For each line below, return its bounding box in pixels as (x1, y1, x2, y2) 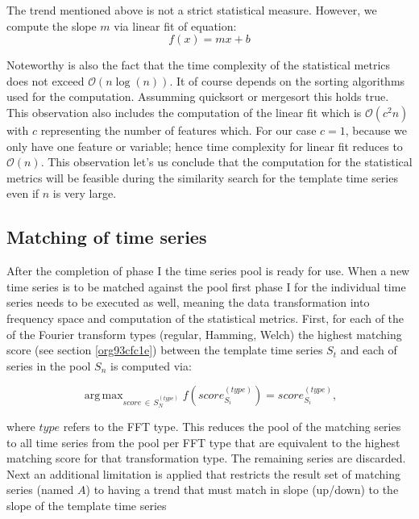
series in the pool (6, 357, 91, 374)
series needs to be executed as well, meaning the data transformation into (6, 294, 370, 311)
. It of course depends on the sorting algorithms (169, 72, 405, 89)
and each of (340, 341, 397, 358)
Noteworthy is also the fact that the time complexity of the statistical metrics (6, 57, 391, 73)
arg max (84, 390, 123, 402)
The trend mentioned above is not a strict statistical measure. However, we (6, 2, 377, 18)
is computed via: (110, 357, 192, 374)
